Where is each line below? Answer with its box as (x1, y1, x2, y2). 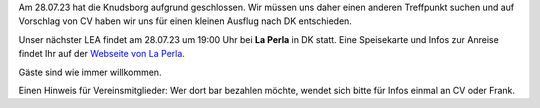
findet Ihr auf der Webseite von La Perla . (18, 48, 185, 60)
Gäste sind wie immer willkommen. (18, 66, 162, 78)
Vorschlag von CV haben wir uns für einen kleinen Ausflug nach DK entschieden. (18, 15, 352, 27)
